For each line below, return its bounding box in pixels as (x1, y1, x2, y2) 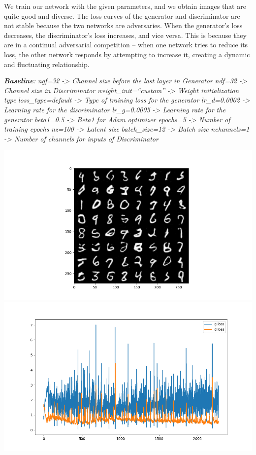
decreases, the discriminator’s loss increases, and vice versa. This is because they (4, 30, 247, 40)
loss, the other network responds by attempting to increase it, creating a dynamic (4, 49, 250, 59)
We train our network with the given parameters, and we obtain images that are (4, 1, 246, 11)
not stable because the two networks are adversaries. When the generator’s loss (4, 20, 243, 31)
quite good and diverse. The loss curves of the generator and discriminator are (4, 10, 240, 21)
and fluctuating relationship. (4, 59, 90, 69)
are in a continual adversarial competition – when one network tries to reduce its (4, 39, 248, 50)
